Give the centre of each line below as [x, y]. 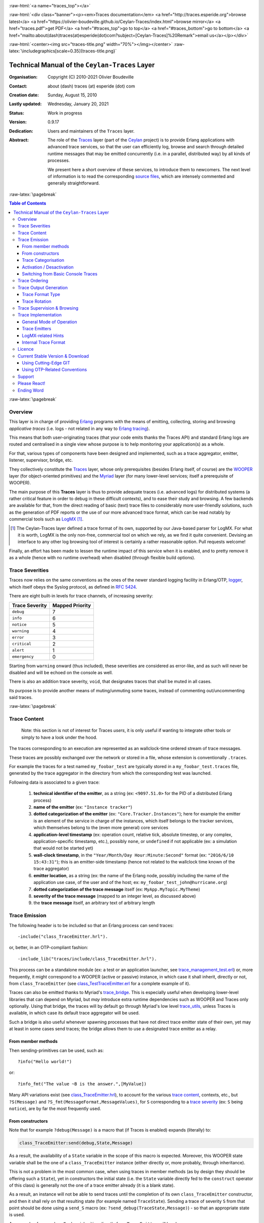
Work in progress [65, 113]
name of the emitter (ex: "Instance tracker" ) [83, 807]
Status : [17, 113]
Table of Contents [28, 204]
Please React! [32, 384]
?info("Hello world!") [45, 1062]
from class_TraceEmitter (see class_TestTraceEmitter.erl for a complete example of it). [100, 983]
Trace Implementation [40, 315]
